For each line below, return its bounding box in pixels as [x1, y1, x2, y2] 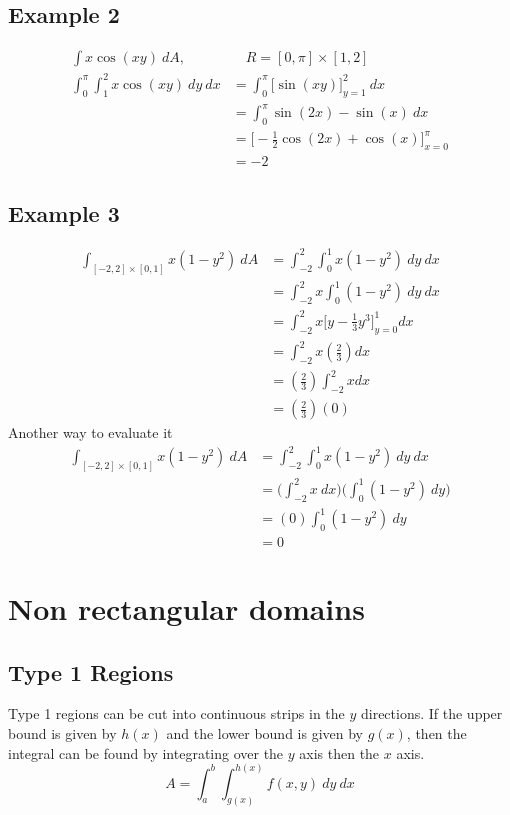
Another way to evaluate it [8, 422, 173, 443]
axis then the [299, 742, 380, 763]
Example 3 [8, 197, 120, 228]
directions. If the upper [360, 703, 503, 724]
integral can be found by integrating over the [8, 742, 284, 763]
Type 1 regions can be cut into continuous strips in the [8, 703, 345, 724]
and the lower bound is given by [166, 723, 364, 744]
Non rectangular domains [8, 588, 365, 629]
